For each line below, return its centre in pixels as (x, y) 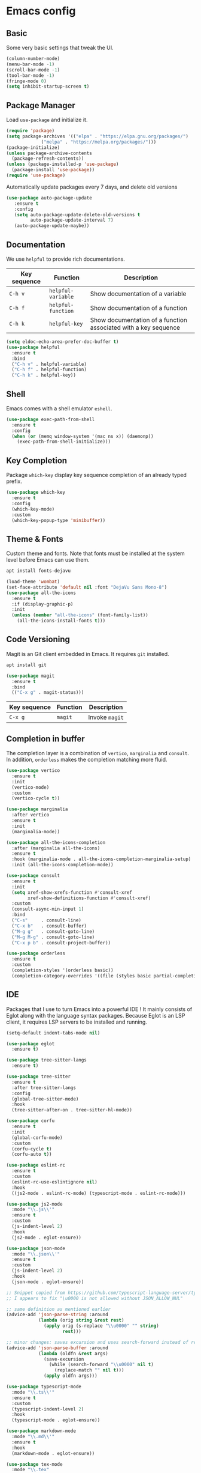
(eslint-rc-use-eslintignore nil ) (54, 1182)
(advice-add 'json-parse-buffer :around (57, 1348)
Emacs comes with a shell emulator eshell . (59, 408)
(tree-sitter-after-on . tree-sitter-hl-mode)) (72, 1110)
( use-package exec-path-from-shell (51, 419)
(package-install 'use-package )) (53, 170)
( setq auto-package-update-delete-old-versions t (77, 214)
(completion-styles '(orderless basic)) (63, 970)
